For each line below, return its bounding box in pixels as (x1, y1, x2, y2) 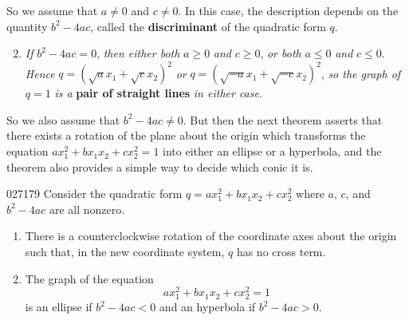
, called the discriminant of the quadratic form (90, 18, 326, 34)
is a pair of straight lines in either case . (54, 85, 262, 101)
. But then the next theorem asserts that (183, 111, 383, 128)
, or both (260, 45, 301, 61)
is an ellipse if (25, 298, 92, 315)
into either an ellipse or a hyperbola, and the (163, 143, 382, 160)
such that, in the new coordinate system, (25, 243, 225, 260)
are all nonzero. (49, 200, 125, 217)
